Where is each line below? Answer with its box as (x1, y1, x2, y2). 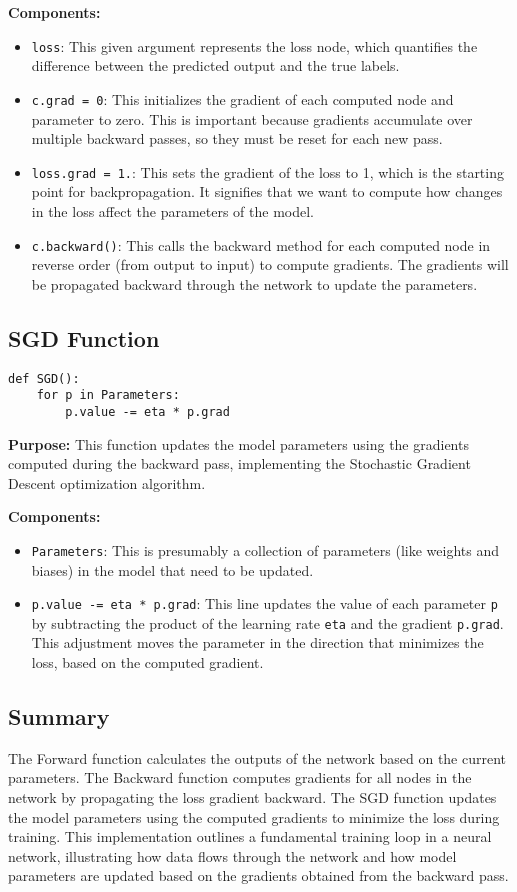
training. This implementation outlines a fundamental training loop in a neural (8, 826, 492, 847)
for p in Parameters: (36, 388, 180, 403)
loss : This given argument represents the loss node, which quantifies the (31, 35, 478, 56)
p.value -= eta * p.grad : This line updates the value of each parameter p (31, 593, 498, 614)
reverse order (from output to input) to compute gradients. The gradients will (31, 254, 509, 275)
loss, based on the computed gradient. (31, 652, 264, 673)
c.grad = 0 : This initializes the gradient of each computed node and (31, 88, 454, 109)
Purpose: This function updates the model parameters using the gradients (8, 433, 469, 454)
